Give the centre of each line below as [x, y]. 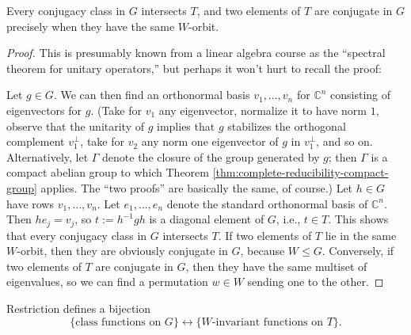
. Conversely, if [358, 251]
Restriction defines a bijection [78, 308]
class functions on [118, 322]
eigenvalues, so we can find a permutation [107, 282]
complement [36, 141]
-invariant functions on [267, 322]
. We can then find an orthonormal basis [152, 95]
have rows [30, 203]
